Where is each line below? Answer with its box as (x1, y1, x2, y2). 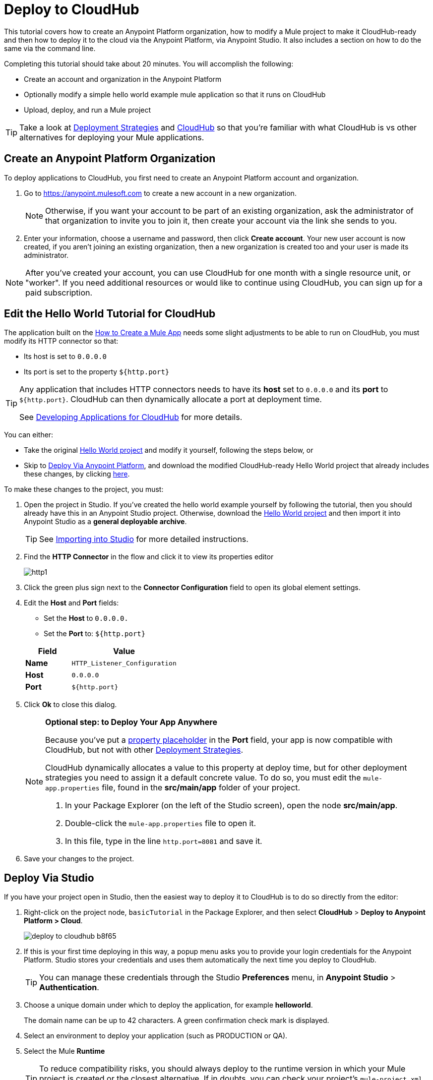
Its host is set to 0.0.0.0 (24, 352, 107, 361)
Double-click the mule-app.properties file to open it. (65, 818, 256, 829)
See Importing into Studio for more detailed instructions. (39, 534, 248, 544)
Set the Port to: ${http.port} (44, 629, 146, 638)
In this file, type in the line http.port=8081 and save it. (65, 836, 262, 846)
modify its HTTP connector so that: (4, 337, 119, 346)
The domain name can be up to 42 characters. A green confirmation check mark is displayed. (24, 1016, 329, 1025)
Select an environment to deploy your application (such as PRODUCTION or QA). (24, 1031, 288, 1040)
